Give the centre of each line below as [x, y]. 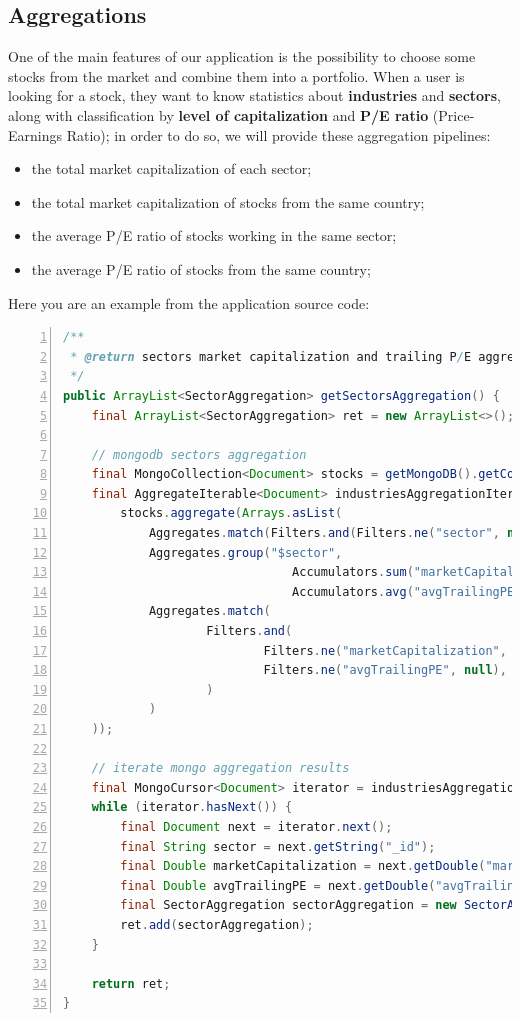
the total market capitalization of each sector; [171, 168]
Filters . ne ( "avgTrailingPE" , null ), [385, 670]
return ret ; [131, 983]
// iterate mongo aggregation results [220, 768]
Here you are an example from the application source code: [189, 302]
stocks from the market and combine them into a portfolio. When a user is [236, 75]
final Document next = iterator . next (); [256, 826]
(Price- [453, 114]
